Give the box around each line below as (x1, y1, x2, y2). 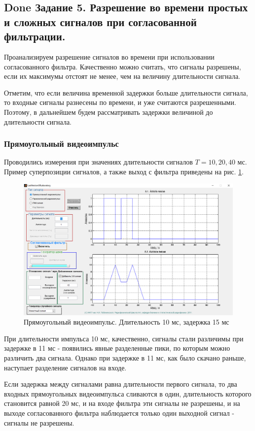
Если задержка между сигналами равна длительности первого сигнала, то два (4, 379, 237, 389)
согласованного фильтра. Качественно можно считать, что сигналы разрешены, (4, 61, 241, 71)
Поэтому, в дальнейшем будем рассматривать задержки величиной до (4, 106, 213, 117)
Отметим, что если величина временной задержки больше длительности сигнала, (4, 87, 248, 98)
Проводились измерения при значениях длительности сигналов (4, 157, 193, 167)
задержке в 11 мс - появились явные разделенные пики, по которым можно (4, 343, 230, 353)
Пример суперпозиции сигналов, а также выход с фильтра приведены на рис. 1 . (4, 166, 244, 176)
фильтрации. (4, 29, 66, 44)
